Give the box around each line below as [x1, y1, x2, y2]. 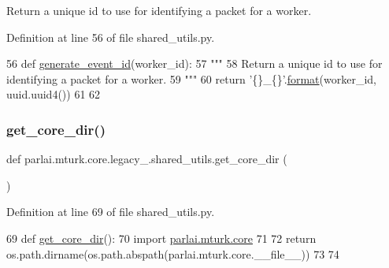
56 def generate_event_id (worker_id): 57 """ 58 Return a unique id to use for [6, 55, 383, 72]
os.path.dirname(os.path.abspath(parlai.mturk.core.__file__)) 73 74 [6, 245, 339, 262]
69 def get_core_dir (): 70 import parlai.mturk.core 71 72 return [6, 229, 317, 246]
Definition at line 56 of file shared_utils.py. [6, 28, 215, 45]
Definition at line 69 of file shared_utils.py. [6, 203, 215, 220]
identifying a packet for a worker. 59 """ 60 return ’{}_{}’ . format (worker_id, [6, 70, 376, 87]
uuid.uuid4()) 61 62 [6, 86, 101, 102]
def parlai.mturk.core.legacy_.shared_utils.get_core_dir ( [6, 151, 287, 167]
